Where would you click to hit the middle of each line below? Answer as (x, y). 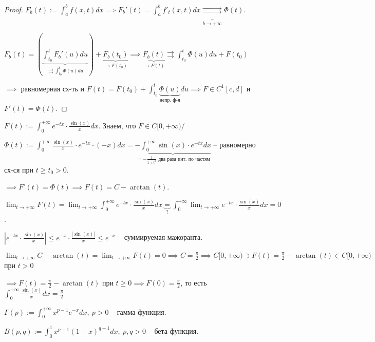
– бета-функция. (173, 330)
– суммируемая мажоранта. (161, 237)
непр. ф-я (170, 100)
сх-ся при (19, 169)
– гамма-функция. (139, 311)
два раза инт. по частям (184, 159)
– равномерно (235, 145)
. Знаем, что (117, 125)
